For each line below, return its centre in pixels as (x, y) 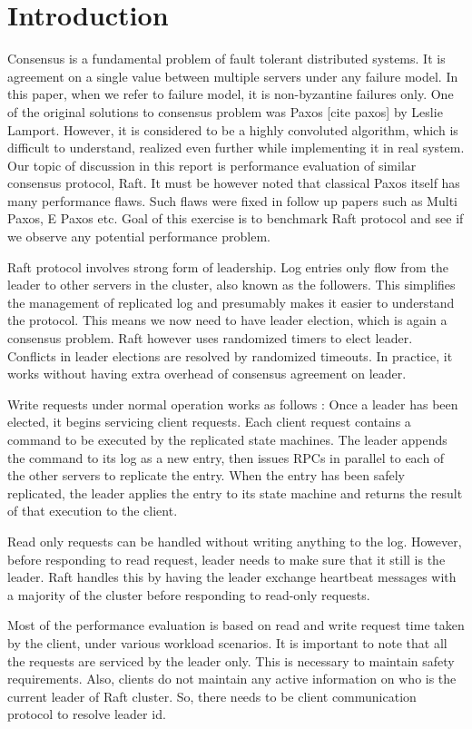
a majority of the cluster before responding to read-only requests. (189, 594)
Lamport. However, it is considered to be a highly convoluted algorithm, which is (233, 129)
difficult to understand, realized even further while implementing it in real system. (236, 148)
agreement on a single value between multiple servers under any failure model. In (233, 76)
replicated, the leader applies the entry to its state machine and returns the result (235, 493)
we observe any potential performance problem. (139, 236)
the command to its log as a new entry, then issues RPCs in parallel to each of (226, 457)
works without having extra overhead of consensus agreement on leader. (207, 374)
